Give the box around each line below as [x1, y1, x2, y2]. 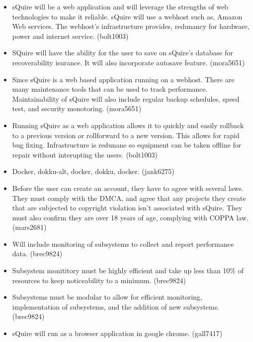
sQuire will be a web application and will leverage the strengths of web [12, 1, 229, 11]
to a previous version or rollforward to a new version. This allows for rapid [12, 130, 240, 140]
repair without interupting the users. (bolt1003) [12, 149, 158, 160]
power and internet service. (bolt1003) [12, 30, 129, 41]
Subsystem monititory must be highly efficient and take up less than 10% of [12, 265, 244, 276]
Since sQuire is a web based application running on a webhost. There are [12, 74, 235, 84]
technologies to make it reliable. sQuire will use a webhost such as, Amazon [12, 11, 243, 21]
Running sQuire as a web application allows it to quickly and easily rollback [12, 120, 244, 130]
